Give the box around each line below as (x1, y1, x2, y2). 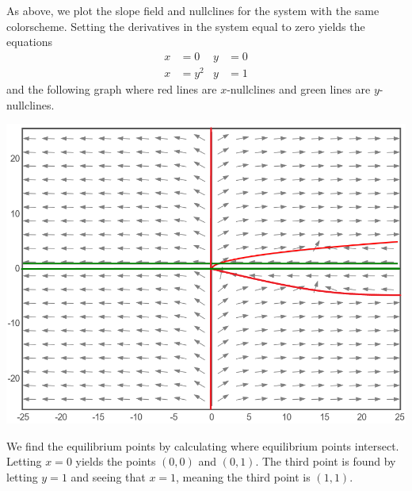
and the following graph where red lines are (6, 80, 217, 97)
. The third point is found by (255, 453, 396, 470)
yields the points (75, 453, 156, 470)
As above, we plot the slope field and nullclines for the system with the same (6, 2, 380, 18)
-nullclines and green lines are (227, 80, 371, 97)
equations (6, 33, 53, 50)
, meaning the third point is (176, 468, 311, 485)
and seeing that (71, 468, 146, 485)
